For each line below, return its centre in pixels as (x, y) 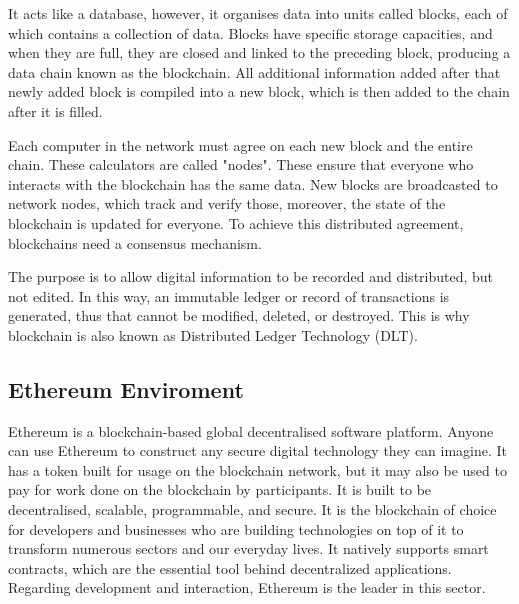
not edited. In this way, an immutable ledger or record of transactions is (229, 295)
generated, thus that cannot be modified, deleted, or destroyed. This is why (239, 315)
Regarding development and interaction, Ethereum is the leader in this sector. (247, 587)
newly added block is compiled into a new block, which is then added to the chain (259, 91)
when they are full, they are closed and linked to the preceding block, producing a (259, 52)
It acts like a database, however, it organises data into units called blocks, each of (258, 13)
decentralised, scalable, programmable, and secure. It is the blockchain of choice (252, 509)
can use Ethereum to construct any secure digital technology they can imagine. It (258, 450)
